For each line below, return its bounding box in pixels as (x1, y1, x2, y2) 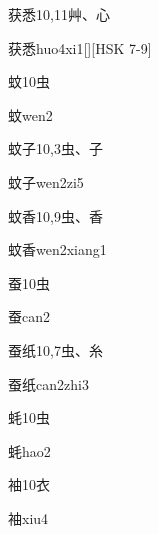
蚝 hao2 (8, 440, 51, 461)
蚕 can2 (8, 306, 50, 327)
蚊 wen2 (8, 104, 53, 125)
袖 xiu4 (8, 507, 49, 528)
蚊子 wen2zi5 (8, 171, 84, 192)
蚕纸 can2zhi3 (8, 373, 89, 394)
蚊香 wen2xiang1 (8, 239, 107, 260)
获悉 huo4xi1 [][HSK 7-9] (8, 37, 152, 58)
